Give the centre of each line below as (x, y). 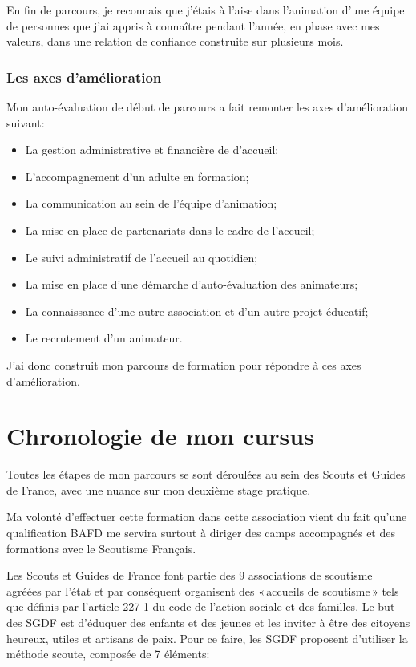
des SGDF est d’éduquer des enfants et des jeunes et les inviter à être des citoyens (208, 622)
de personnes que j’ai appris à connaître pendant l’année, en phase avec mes (193, 25)
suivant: (26, 122)
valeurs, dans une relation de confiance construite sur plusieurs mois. (175, 41)
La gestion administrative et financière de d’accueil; (152, 150)
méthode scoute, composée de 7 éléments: (108, 654)
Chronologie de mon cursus (160, 436)
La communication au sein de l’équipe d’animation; (151, 203)
